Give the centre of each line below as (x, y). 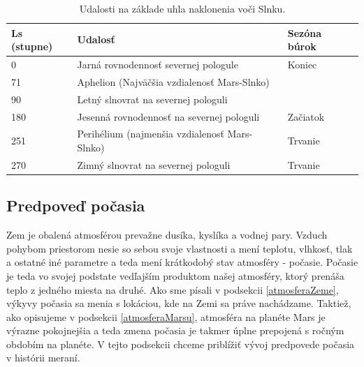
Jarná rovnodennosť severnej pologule (158, 65)
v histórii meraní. (43, 358)
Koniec (302, 65)
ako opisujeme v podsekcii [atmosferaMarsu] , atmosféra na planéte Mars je (166, 316)
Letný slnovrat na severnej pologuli (152, 99)
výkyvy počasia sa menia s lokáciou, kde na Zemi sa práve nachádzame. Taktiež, (179, 303)
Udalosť (96, 39)
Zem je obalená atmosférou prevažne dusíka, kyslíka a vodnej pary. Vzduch (167, 235)
